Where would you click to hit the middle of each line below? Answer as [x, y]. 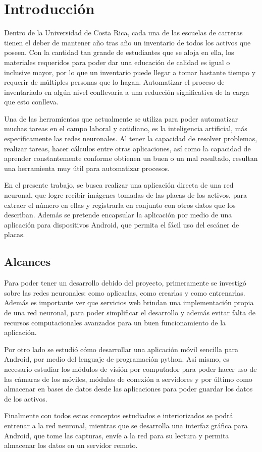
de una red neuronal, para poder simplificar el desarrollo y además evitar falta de [130, 312]
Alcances [28, 262]
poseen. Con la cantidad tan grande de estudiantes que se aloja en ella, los [119, 52]
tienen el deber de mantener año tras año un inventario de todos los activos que [127, 42]
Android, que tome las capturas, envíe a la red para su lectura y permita [117, 435]
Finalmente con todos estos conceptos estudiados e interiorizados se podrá [119, 415]
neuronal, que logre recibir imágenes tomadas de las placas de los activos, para [125, 195]
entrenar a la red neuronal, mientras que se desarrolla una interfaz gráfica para [126, 425]
